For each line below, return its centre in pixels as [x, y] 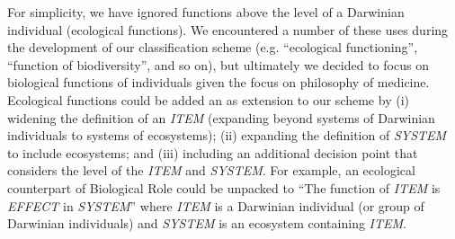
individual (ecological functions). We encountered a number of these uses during [228, 29]
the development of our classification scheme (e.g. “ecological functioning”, [213, 47]
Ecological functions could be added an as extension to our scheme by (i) [208, 99]
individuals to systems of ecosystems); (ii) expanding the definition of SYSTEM [227, 135]
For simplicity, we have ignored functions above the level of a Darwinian [206, 12]
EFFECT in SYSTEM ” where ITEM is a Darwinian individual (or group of [216, 205]
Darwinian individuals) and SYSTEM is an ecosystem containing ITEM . [207, 223]
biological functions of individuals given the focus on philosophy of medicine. [219, 82]
